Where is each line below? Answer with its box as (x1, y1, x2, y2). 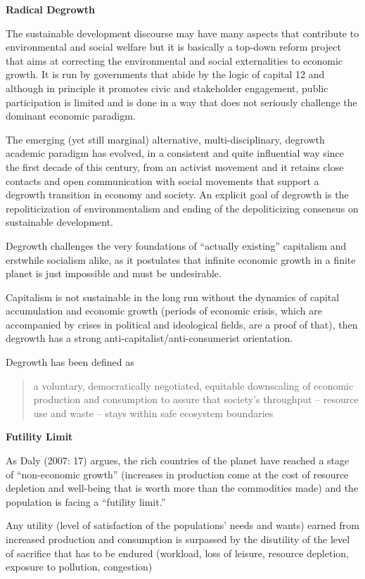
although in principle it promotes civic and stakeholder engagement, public (6, 80, 328, 95)
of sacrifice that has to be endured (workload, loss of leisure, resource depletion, (6, 545, 349, 560)
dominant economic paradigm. (6, 108, 136, 123)
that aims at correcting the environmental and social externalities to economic (6, 53, 343, 68)
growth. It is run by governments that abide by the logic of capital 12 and (6, 67, 325, 82)
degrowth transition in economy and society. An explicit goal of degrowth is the (6, 187, 349, 202)
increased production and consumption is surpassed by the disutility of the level (6, 532, 350, 546)
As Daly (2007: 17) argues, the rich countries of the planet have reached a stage (6, 453, 350, 468)
